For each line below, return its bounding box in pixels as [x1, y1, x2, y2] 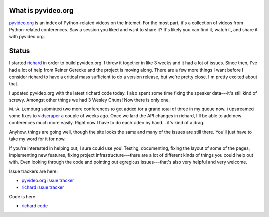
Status [9, 47, 30, 55]
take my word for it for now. [9, 136, 66, 142]
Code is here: [9, 193, 37, 199]
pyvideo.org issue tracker [21, 177, 74, 184]
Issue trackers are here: [9, 168, 58, 174]
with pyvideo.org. [9, 34, 45, 40]
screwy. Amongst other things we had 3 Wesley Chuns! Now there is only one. [9, 97, 170, 103]
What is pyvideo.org [9, 6, 74, 15]
